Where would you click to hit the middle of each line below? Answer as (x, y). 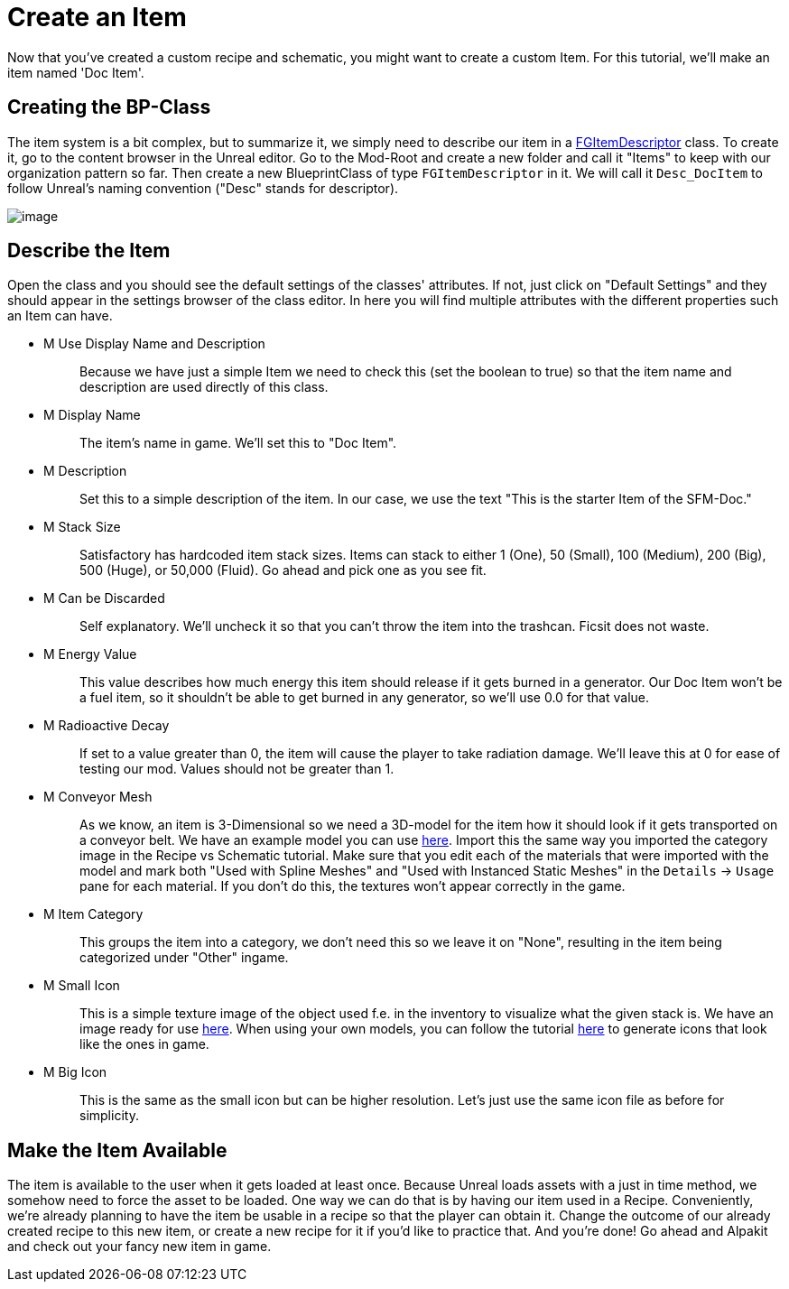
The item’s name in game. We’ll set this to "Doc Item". (238, 443)
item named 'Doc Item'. (76, 72)
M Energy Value (90, 654)
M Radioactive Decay (107, 726)
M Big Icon (75, 1072)
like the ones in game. (144, 1044)
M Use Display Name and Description (154, 344)
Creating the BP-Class (109, 107)
